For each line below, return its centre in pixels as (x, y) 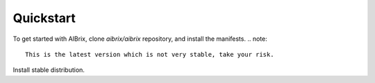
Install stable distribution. (49, 70)
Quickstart (44, 18)
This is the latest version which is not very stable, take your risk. (150, 54)
